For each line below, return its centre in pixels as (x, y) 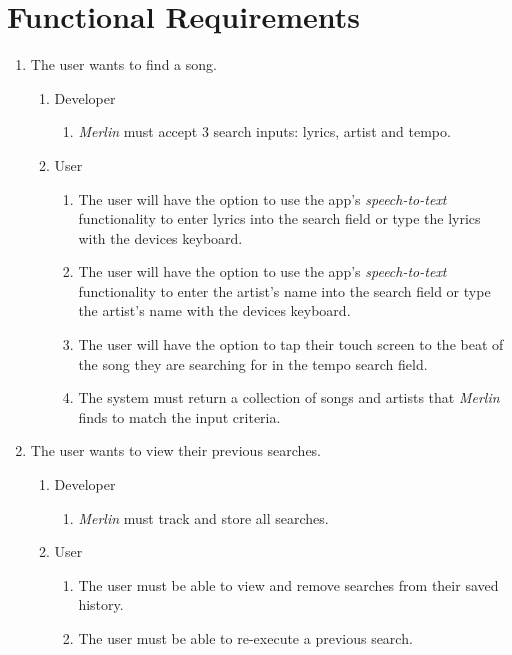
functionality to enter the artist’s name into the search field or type (284, 290)
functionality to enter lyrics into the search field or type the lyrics (279, 218)
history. (101, 604)
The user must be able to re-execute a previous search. (245, 638)
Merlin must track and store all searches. (203, 517)
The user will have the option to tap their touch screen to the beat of (291, 344)
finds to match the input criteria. (179, 416)
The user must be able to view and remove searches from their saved (288, 584)
